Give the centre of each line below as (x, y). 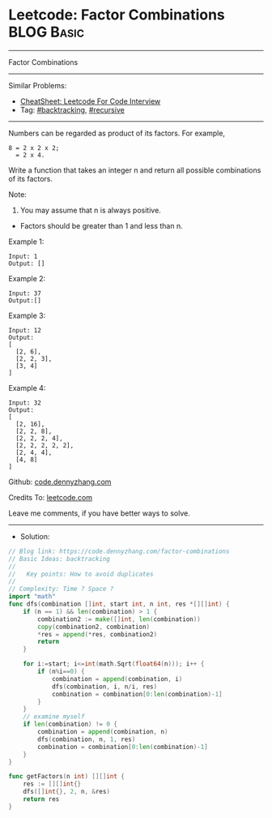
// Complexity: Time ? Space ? (61, 589)
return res (41, 799)
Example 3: (27, 315)
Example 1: (26, 242)
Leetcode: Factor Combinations (117, 15)
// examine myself (54, 717)
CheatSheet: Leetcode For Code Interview (90, 101)
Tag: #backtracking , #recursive (72, 109)
